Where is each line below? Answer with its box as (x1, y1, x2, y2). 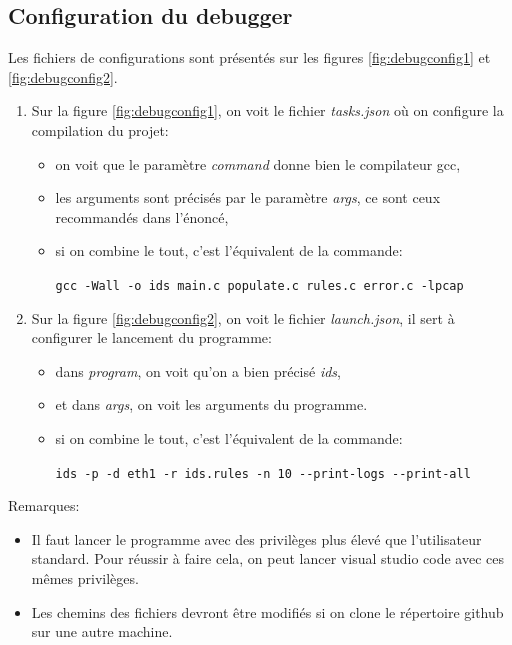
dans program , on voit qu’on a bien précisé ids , (55, 360, 341, 381)
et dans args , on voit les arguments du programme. (55, 394, 368, 415)
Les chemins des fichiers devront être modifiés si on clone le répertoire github (31, 601, 504, 622)
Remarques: (8, 495, 80, 516)
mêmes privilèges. (31, 568, 139, 589)
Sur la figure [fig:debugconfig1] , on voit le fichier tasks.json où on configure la (31, 100, 504, 121)
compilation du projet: (31, 119, 169, 140)
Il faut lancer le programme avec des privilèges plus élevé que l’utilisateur (31, 528, 482, 549)
